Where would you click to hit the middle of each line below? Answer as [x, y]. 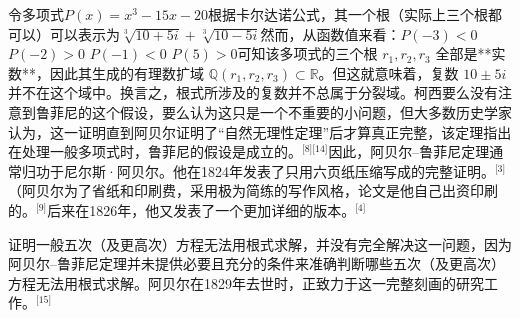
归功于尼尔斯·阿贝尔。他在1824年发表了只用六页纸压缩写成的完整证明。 [258, 170]
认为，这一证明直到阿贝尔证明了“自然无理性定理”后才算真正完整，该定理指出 [260, 131]
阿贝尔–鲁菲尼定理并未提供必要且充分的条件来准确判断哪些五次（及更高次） [256, 263]
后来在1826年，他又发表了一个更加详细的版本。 [201, 209]
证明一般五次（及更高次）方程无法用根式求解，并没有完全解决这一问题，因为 [260, 243]
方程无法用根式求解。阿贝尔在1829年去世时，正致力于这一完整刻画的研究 [246, 282]
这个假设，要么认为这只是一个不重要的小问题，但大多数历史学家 [301, 111]
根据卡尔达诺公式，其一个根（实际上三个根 [348, 14]
